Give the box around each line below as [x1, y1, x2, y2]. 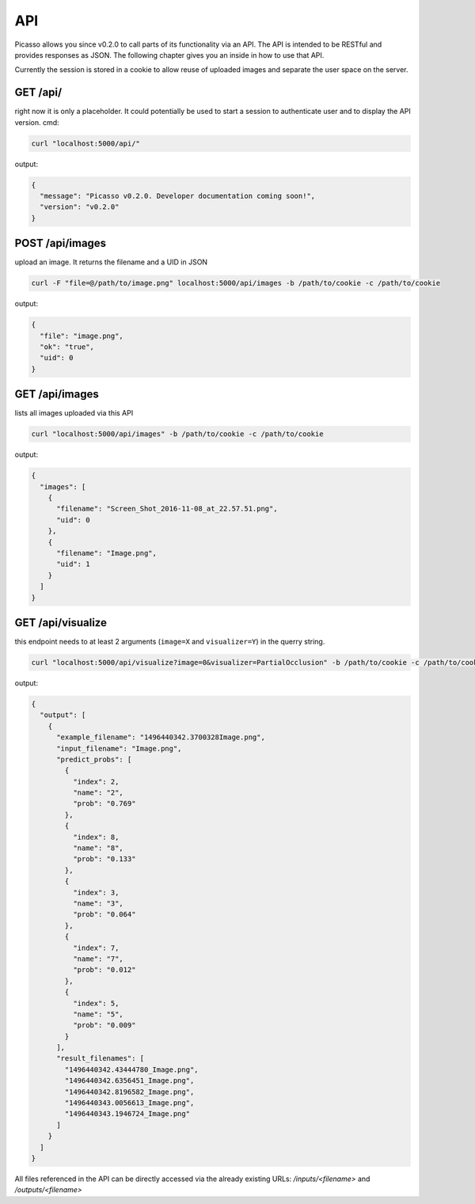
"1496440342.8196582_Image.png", [64, 1087, 195, 1096]
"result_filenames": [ [56, 1054, 145, 1063]
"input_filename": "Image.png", [56, 744, 182, 753]
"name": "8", [72, 844, 124, 853]
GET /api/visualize [14, 616, 107, 629]
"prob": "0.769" [72, 800, 136, 808]
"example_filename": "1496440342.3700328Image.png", [56, 733, 265, 742]
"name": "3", [72, 899, 124, 908]
